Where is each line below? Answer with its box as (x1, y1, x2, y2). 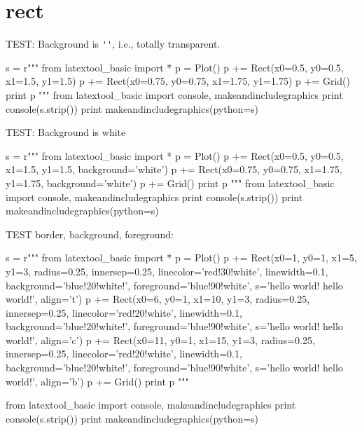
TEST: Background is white (6, 125, 126, 139)
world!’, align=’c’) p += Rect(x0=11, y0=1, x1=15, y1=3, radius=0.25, (6, 332, 315, 347)
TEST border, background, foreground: (6, 226, 174, 241)
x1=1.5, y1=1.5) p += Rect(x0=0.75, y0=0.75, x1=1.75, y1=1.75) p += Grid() (6, 74, 350, 88)
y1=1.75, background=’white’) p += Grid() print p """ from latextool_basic (6, 175, 335, 190)
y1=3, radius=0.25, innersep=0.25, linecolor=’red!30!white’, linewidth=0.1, (6, 264, 328, 278)
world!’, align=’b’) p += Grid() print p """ (6, 374, 189, 388)
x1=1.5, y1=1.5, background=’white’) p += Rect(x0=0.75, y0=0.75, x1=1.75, (6, 162, 342, 177)
